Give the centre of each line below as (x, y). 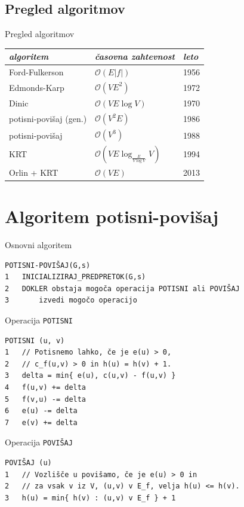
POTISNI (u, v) (35, 340)
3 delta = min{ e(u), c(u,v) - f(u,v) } (90, 376)
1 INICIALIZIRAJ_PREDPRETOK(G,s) (75, 277)
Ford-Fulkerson (36, 72)
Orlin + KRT (34, 172)
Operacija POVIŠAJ (39, 442)
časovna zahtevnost (135, 56)
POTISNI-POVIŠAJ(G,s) (48, 265)
